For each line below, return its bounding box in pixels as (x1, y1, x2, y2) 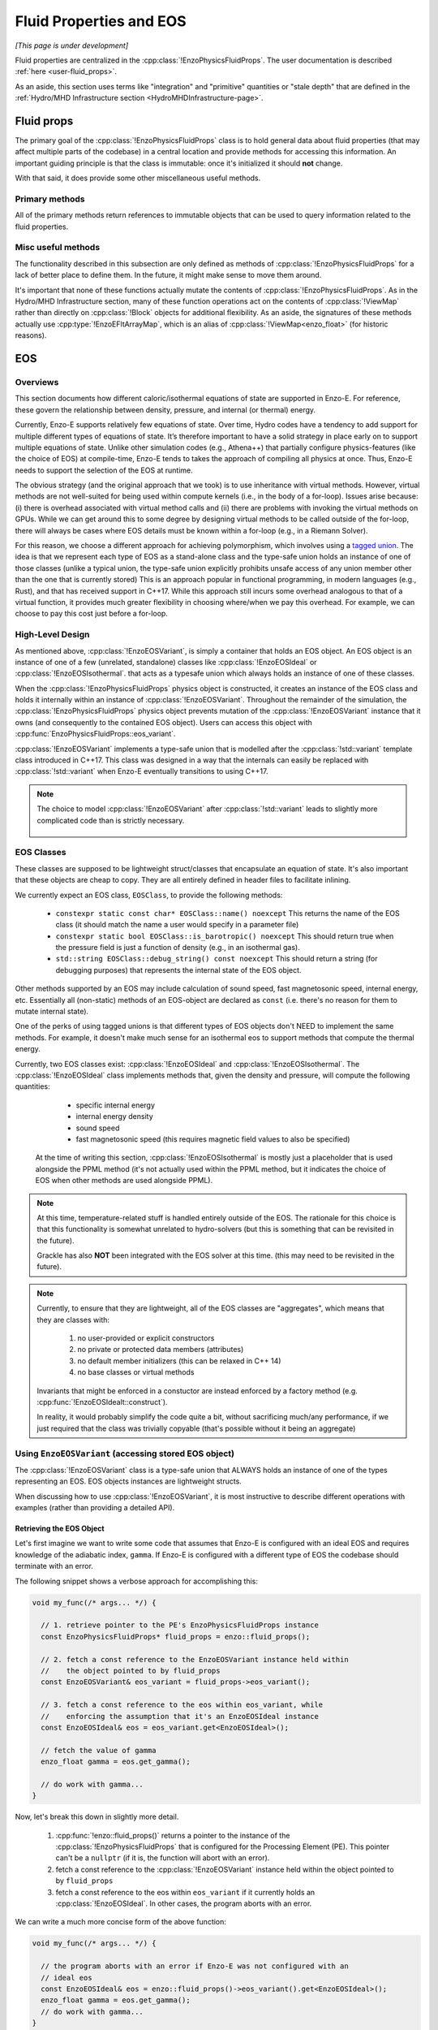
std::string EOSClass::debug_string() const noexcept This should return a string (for (55, 954, 378, 964)
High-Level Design (15, 629, 90, 641)
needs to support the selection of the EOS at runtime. (15, 465, 194, 475)
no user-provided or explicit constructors (77, 1333, 215, 1343)
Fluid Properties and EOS (15, 12, 187, 30)
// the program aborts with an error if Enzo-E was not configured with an (41, 1962, 349, 1971)
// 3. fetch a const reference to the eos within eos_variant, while (41, 1700, 324, 1709)
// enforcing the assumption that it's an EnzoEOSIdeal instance (41, 1712, 320, 1721)
